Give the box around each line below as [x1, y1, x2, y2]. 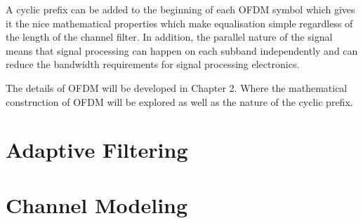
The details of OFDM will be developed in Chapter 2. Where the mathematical [6, 80, 348, 95]
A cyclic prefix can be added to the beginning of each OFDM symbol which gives [6, 2, 355, 16]
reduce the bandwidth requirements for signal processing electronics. [6, 57, 300, 72]
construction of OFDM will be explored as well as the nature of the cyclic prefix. [6, 94, 353, 109]
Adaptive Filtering [6, 135, 188, 164]
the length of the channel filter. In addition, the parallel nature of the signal [6, 29, 333, 44]
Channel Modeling [6, 190, 188, 219]
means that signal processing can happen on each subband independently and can [6, 43, 358, 58]
